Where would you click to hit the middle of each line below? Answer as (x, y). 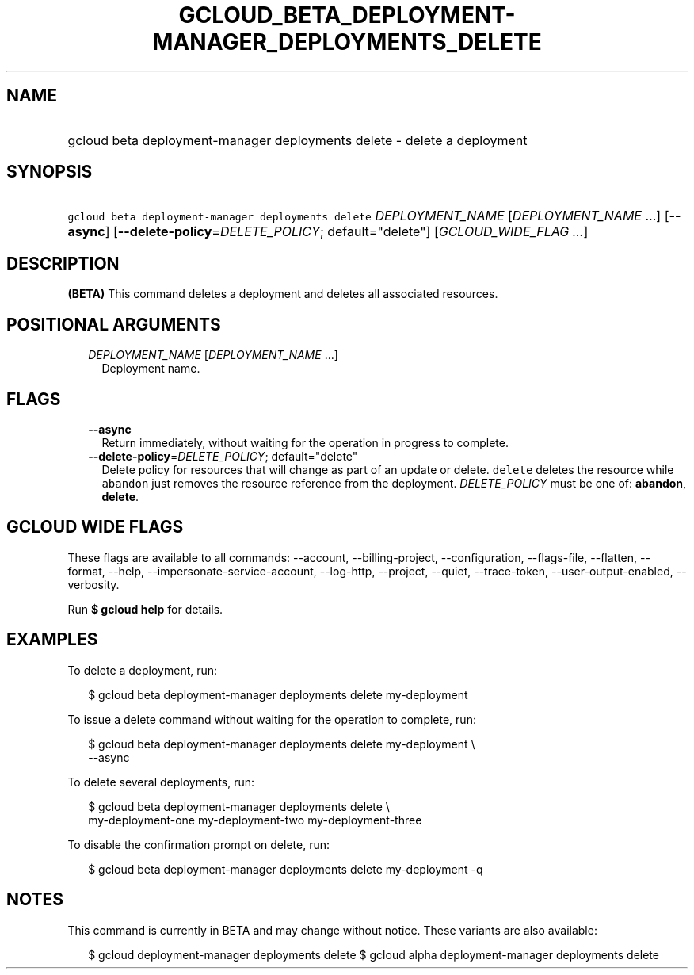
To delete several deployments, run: (161, 782)
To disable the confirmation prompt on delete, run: (199, 844)
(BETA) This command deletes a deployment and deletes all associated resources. (283, 294)
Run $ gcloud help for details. (145, 609)
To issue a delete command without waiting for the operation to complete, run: (272, 719)
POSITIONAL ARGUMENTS (114, 324)
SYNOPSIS (50, 172)
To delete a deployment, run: (143, 670)
